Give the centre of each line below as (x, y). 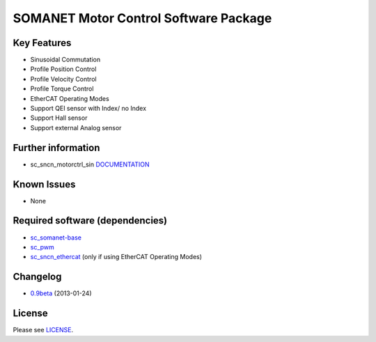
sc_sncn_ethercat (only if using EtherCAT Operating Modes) (116, 257)
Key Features (42, 43)
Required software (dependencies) (90, 220)
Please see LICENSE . (43, 330)
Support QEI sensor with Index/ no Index (88, 109)
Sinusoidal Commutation (65, 60)
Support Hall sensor (59, 118)
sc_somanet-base (56, 238)
